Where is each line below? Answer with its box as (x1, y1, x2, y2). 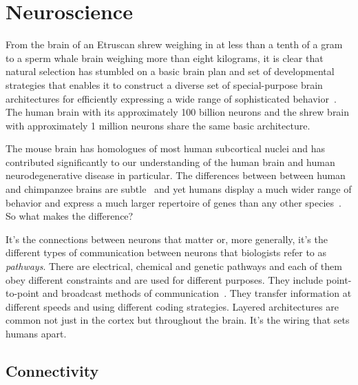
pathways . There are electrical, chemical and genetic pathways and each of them (6, 259, 342, 273)
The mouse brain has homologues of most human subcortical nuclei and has (6, 141, 326, 156)
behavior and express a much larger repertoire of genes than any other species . (6, 195, 341, 209)
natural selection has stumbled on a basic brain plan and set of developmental (6, 64, 335, 79)
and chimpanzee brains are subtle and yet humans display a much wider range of (6, 182, 352, 196)
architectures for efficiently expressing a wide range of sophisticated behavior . (6, 91, 337, 105)
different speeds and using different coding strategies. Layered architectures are (6, 299, 339, 313)
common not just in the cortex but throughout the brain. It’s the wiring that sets (6, 313, 350, 327)
